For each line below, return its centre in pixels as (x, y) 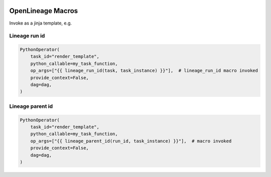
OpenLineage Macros (44, 11)
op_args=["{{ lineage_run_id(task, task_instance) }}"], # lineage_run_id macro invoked (144, 71)
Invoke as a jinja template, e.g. (41, 23)
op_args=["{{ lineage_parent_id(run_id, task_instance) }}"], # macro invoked (131, 141)
